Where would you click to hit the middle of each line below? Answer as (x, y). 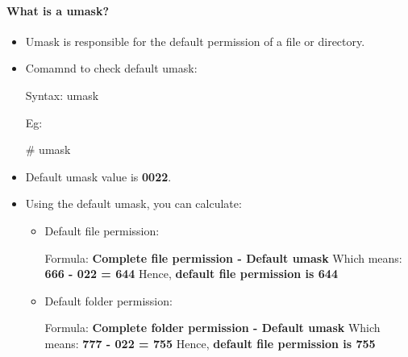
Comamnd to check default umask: (111, 68)
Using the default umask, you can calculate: (133, 203)
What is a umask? (58, 10)
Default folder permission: (108, 300)
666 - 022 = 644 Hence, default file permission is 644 (191, 274)
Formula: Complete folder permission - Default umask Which (212, 328)
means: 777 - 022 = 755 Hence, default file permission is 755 (210, 343)
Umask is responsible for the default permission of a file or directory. (195, 41)
